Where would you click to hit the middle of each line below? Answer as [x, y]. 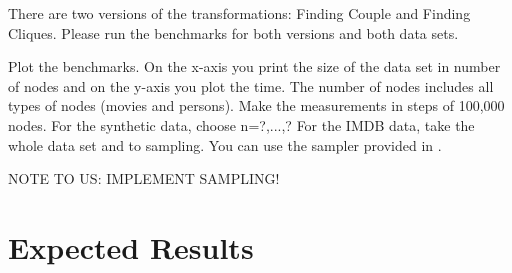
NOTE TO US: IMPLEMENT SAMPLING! [144, 178]
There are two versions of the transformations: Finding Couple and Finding [239, 13]
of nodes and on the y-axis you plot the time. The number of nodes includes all [251, 85]
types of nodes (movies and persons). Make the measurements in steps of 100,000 [256, 105]
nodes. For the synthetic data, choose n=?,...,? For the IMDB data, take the [241, 124]
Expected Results [131, 246]
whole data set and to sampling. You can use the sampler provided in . [225, 144]
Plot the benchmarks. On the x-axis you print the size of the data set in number [254, 66]
